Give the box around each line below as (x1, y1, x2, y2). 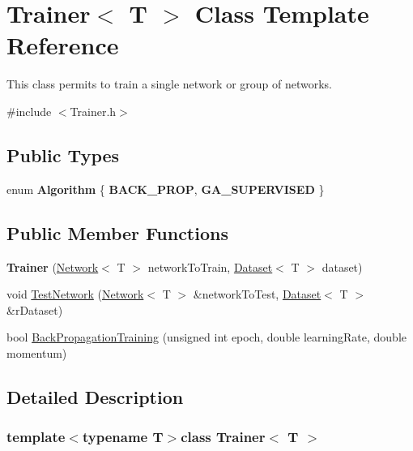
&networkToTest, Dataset (193, 286, 321, 303)
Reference (6, 28, 119, 62)
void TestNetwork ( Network (6, 286, 144, 303)
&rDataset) (6, 301, 63, 318)
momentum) (6, 344, 67, 361)
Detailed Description (6, 384, 184, 409)
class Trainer (181, 427, 266, 447)
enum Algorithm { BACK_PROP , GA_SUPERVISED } (6, 180, 325, 197)
